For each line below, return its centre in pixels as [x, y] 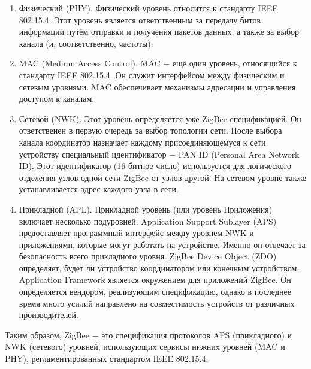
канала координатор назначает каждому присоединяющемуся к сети [142, 142]
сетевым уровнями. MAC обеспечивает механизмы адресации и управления [157, 87]
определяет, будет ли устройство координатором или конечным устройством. [159, 267]
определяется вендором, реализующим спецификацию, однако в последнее [155, 291]
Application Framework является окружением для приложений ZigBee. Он [155, 279]
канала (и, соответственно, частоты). [86, 43]
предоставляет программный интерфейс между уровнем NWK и [136, 233]
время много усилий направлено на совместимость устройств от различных [157, 303]
